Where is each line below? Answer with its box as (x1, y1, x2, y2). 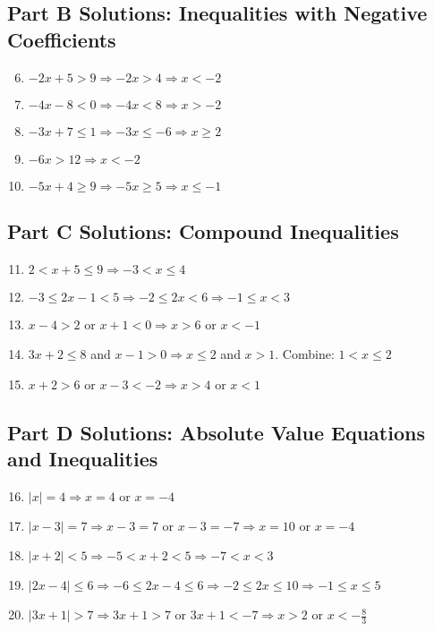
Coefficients (7, 25, 116, 53)
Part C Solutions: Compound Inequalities (7, 217, 399, 244)
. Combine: (275, 345, 335, 363)
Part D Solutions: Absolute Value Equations (7, 418, 425, 446)
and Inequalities (7, 445, 158, 473)
